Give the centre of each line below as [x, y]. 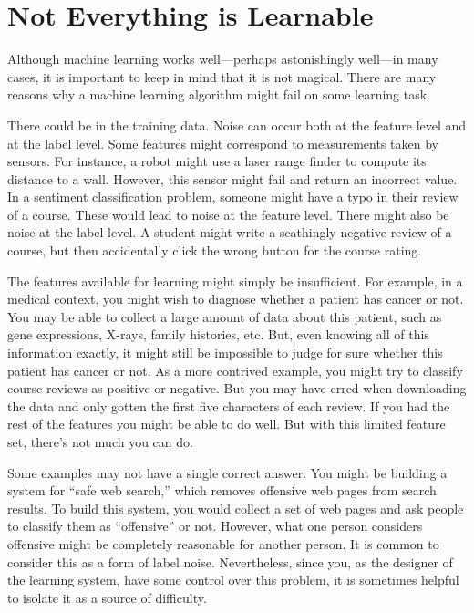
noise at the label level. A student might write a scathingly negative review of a [230, 232]
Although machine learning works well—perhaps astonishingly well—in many [223, 59]
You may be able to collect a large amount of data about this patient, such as [225, 316]
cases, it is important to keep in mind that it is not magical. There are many [222, 76]
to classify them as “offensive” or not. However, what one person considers [215, 526]
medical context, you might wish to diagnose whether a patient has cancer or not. [236, 299]
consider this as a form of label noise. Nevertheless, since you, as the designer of [230, 561]
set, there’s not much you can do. [100, 442]
